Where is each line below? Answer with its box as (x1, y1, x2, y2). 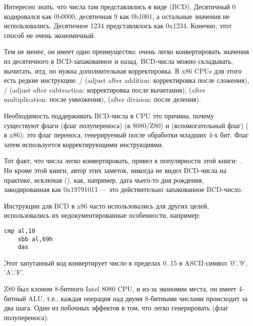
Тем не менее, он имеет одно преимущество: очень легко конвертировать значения (4, 46, 249, 57)
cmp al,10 (4, 227, 36, 234)
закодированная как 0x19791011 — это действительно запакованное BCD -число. (4, 184, 243, 194)
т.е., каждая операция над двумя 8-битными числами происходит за (47, 293, 248, 303)
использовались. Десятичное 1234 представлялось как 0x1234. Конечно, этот (4, 20, 232, 31)
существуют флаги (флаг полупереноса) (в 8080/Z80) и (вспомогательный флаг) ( (4, 120, 249, 130)
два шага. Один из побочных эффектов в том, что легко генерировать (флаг (4, 303, 229, 313)
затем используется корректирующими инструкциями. (4, 139, 164, 149)
